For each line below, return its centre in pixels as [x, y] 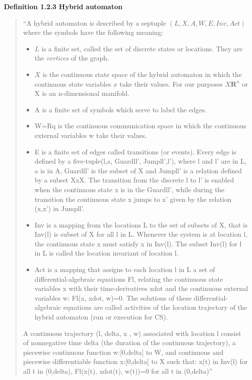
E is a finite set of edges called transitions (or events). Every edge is [135, 151]
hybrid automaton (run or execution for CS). [101, 317]
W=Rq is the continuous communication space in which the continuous [141, 126]
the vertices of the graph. [72, 58]
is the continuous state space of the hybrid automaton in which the [142, 74]
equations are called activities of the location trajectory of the [155, 307]
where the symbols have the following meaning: [93, 32]
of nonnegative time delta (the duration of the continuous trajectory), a [129, 342]
